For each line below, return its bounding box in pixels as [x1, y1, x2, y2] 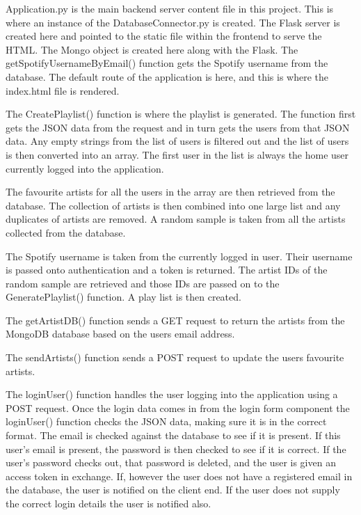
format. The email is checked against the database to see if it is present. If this [6, 428, 341, 443]
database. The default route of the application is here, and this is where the [6, 69, 328, 84]
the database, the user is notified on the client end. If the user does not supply [6, 482, 340, 497]
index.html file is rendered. [6, 83, 120, 97]
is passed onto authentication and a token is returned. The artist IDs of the [6, 262, 328, 277]
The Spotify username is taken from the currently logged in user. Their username [6, 248, 353, 263]
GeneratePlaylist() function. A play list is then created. [6, 290, 241, 304]
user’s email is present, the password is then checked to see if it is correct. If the [6, 441, 346, 456]
